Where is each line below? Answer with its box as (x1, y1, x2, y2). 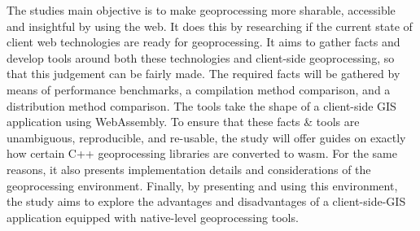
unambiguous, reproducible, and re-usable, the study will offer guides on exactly (7, 129, 406, 146)
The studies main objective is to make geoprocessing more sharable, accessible (7, 2, 396, 18)
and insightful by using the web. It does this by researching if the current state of (7, 17, 413, 34)
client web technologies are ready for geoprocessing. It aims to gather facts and (7, 33, 400, 50)
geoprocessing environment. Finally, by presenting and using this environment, (7, 177, 398, 194)
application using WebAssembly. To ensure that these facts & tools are (7, 113, 360, 130)
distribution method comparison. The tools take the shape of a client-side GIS (7, 97, 396, 114)
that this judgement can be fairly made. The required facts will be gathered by (7, 65, 400, 82)
